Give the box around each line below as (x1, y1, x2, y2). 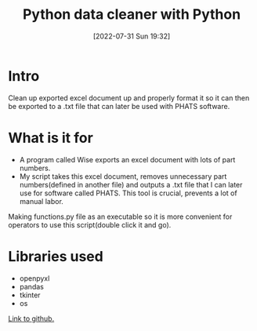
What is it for (8, 129, 94, 147)
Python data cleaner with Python (22, 5, 241, 24)
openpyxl (19, 273, 50, 283)
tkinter (19, 290, 41, 300)
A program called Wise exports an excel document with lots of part (19, 155, 236, 164)
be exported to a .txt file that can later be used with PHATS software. (8, 101, 230, 111)
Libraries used (8, 247, 103, 265)
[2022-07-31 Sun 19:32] (92, 31, 171, 41)
